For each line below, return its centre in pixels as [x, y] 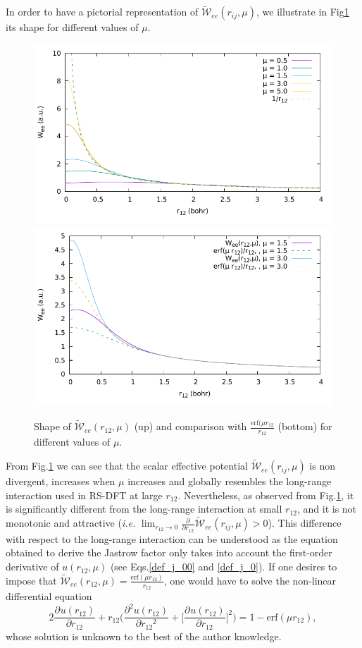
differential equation [49, 596]
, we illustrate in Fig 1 [303, 12]
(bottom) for [305, 426]
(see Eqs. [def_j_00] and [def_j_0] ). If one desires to [224, 567]
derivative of [32, 567]
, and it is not [327, 509]
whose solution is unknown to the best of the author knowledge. [144, 636]
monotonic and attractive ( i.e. [71, 523]
